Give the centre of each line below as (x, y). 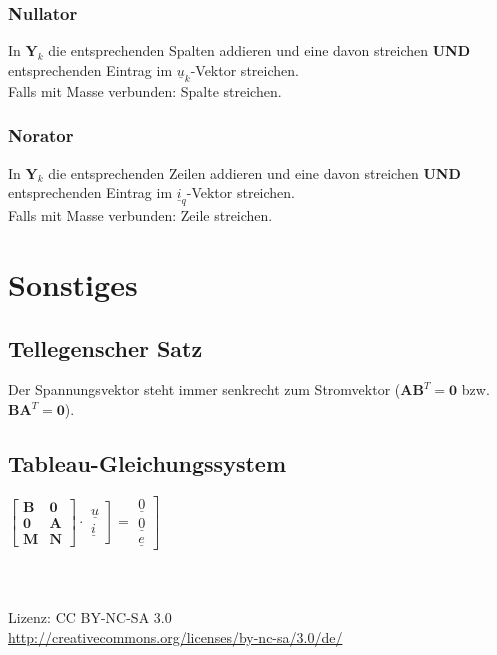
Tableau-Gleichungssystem (147, 463)
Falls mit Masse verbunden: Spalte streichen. (145, 90)
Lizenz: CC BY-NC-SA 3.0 (90, 617)
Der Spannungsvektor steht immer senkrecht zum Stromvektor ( (204, 389)
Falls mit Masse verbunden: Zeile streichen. (140, 215)
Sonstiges (73, 284)
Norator (41, 135)
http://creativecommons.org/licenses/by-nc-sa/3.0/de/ (175, 636)
